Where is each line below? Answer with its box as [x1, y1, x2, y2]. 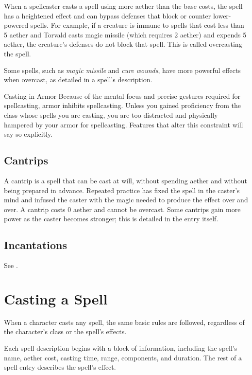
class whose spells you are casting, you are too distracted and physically [4, 109, 218, 120]
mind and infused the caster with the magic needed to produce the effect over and [4, 195, 248, 205]
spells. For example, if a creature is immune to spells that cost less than [30, 20, 244, 30]
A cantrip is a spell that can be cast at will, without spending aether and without [4, 175, 247, 185]
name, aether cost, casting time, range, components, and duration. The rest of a [4, 352, 242, 362]
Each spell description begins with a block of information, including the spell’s [4, 343, 237, 353]
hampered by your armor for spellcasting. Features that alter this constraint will [4, 119, 243, 129]
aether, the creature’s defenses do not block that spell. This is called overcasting [4, 39, 242, 49]
